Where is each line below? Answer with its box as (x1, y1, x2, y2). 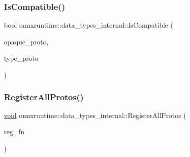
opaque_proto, (4, 36, 49, 46)
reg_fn (4, 126, 25, 137)
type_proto (4, 53, 39, 63)
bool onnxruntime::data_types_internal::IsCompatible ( (4, 20, 173, 30)
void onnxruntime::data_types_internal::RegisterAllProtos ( (4, 110, 186, 120)
